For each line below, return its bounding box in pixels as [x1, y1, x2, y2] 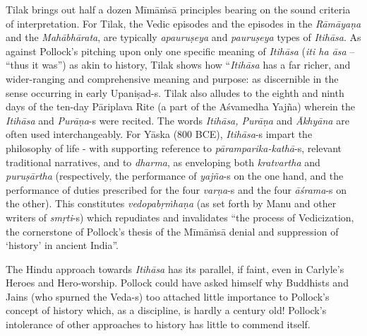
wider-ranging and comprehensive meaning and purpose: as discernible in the [6, 71, 339, 86]
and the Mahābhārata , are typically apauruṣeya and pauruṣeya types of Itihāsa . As [6, 30, 361, 45]
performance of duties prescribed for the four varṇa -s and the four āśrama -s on [6, 182, 347, 197]
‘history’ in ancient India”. [6, 238, 119, 253]
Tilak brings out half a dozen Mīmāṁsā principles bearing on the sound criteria [6, 2, 351, 16]
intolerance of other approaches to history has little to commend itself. [6, 317, 311, 332]
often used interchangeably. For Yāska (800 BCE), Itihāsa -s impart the [6, 127, 313, 141]
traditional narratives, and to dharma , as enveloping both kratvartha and [6, 154, 320, 169]
